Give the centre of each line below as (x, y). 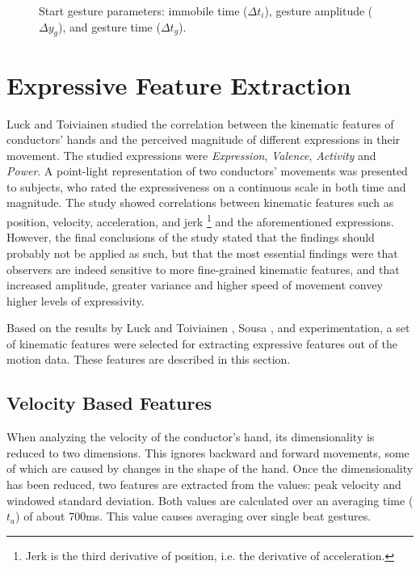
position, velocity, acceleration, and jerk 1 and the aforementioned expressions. (201, 220)
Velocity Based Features (109, 403)
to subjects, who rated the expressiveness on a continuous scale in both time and (206, 186)
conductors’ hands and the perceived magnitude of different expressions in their (204, 139)
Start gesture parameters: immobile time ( (143, 11)
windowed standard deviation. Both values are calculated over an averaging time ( (210, 500)
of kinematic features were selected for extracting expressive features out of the (202, 343)
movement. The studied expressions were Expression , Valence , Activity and (191, 155)
